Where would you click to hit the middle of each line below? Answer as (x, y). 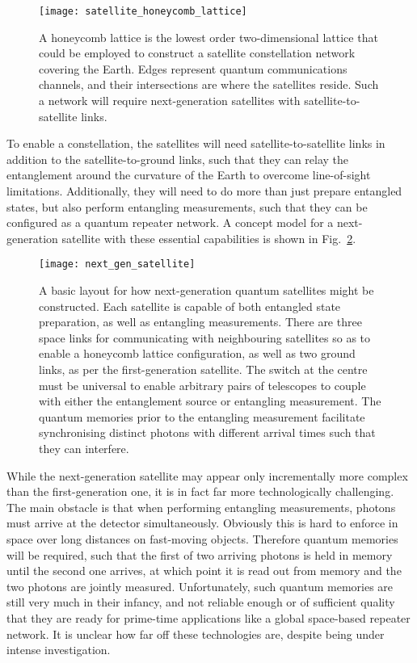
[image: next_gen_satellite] (117, 264)
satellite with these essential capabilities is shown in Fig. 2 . (209, 238)
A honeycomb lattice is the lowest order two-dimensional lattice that (208, 37)
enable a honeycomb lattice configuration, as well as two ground (197, 353)
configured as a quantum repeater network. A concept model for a (170, 222)
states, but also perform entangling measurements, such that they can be (187, 206)
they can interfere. (84, 448)
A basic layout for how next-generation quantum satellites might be (206, 290)
